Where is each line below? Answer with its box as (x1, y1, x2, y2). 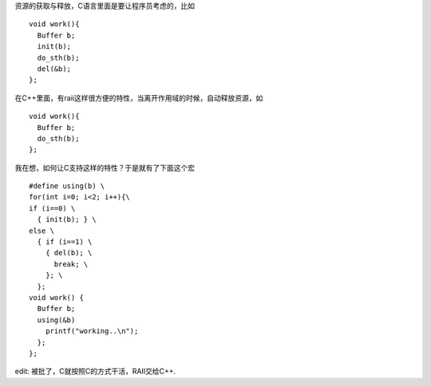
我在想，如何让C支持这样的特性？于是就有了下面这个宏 (14, 163, 196, 172)
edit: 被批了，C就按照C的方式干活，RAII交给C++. (14, 367, 176, 376)
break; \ (53, 259, 89, 269)
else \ (29, 226, 55, 235)
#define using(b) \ (29, 182, 105, 191)
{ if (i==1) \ (37, 238, 93, 246)
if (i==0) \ (29, 203, 76, 213)
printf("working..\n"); (45, 327, 139, 336)
